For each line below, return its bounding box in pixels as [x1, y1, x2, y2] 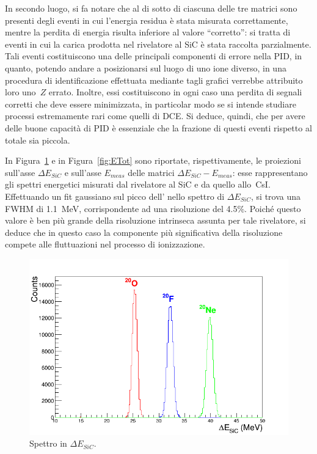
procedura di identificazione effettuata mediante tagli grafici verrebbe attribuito [5, 73, 303, 86]
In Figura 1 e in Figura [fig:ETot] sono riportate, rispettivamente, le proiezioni [5, 154, 301, 167]
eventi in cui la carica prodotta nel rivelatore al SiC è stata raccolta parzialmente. [5, 37, 312, 50]
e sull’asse [64, 166, 101, 178]
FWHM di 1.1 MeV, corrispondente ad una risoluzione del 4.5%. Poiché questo [5, 202, 301, 214]
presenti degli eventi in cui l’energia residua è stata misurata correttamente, [5, 13, 288, 26]
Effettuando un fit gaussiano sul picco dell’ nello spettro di [5, 189, 225, 202]
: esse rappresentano [232, 166, 308, 178]
